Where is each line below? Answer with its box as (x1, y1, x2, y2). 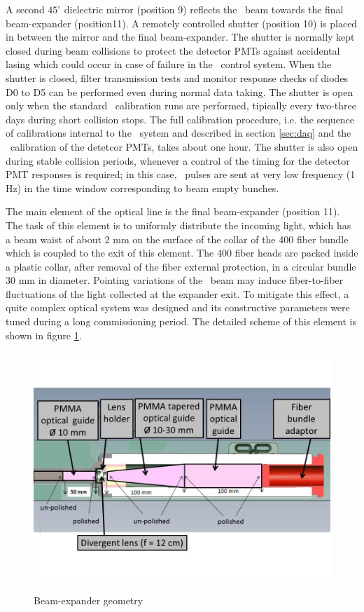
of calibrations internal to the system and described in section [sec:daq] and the (6, 125, 351, 140)
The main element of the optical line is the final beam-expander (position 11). (6, 204, 340, 219)
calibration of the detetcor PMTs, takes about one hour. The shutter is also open (10, 139, 358, 154)
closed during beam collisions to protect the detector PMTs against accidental (6, 43, 340, 57)
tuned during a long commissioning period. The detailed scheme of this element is (6, 314, 356, 329)
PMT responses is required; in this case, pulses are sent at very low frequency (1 (6, 167, 356, 182)
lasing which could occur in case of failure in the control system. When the (6, 57, 332, 72)
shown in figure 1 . (6, 327, 82, 342)
